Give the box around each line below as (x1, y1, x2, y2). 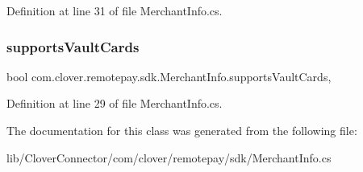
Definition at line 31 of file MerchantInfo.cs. (6, 2, 223, 18)
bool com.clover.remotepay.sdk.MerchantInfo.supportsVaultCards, (6, 68, 332, 84)
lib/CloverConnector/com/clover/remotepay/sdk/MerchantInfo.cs (6, 149, 332, 166)
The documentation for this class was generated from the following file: (6, 122, 357, 138)
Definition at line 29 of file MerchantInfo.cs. (6, 95, 223, 112)
